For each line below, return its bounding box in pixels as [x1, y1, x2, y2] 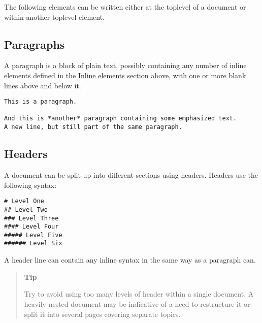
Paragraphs [4, 36, 65, 52]
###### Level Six [4, 240, 62, 247]
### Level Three [4, 214, 59, 222]
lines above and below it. [4, 80, 81, 90]
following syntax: [4, 179, 57, 190]
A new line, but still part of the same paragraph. [4, 123, 182, 131]
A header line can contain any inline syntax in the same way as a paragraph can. [4, 254, 256, 265]
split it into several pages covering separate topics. [24, 308, 181, 319]
